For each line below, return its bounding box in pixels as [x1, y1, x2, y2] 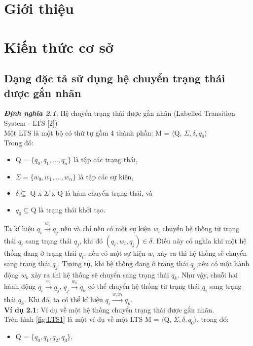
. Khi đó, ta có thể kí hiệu [24, 294, 103, 304]
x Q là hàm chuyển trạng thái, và [51, 188, 153, 198]
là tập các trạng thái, [73, 154, 138, 164]
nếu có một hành [198, 258, 250, 268]
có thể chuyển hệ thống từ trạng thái [88, 281, 200, 291]
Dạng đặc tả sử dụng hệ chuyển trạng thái [4, 70, 225, 86]
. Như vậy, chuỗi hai [177, 269, 238, 279]
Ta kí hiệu [4, 223, 35, 234]
